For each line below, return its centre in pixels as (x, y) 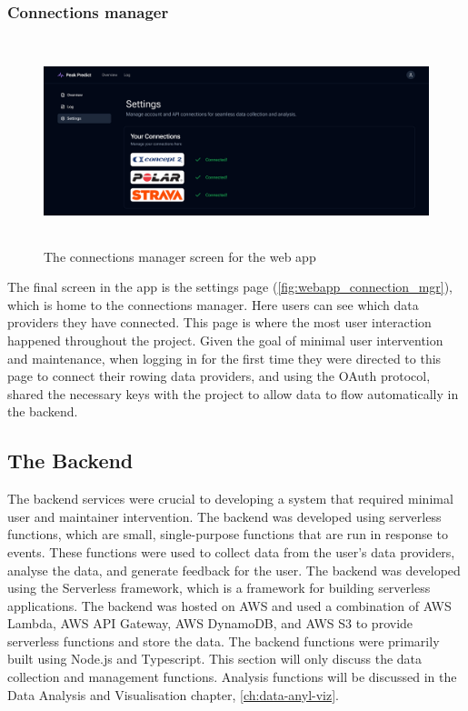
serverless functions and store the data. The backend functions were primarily (224, 641)
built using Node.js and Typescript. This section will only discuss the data (215, 659)
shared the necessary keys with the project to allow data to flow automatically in (233, 393)
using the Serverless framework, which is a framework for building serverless (219, 588)
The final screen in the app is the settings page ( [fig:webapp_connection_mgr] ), (230, 287)
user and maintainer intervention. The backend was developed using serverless (224, 516)
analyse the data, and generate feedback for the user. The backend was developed (234, 570)
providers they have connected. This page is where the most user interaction (219, 322)
